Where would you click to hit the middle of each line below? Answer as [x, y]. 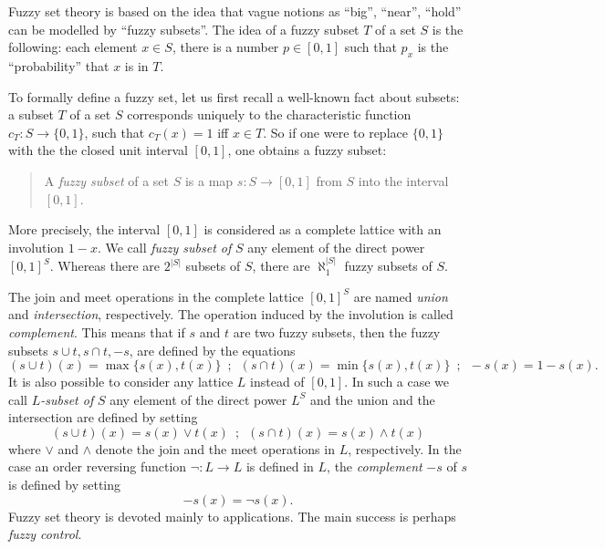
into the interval [403, 180]
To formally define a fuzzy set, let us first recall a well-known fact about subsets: [234, 96]
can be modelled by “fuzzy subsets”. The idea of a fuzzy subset [184, 29]
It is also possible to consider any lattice [121, 382]
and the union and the [372, 399]
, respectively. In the [405, 448]
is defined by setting [65, 485]
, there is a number [225, 47]
